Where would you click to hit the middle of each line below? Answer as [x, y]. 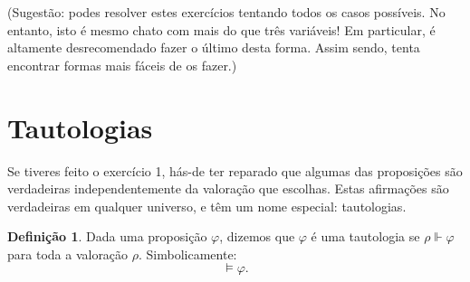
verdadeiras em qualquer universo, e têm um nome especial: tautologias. [207, 206]
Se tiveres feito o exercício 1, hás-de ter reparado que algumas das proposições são [235, 170]
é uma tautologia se [365, 236]
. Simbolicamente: [188, 254]
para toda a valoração [68, 254]
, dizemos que [257, 236]
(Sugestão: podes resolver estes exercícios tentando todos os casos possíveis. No [226, 12]
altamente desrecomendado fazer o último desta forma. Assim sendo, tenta [214, 47]
